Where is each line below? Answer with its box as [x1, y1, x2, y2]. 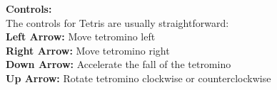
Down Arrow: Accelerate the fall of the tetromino [6, 57, 231, 72]
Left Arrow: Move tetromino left [6, 29, 156, 44]
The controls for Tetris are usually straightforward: [6, 15, 229, 30]
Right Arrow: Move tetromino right [6, 43, 170, 57]
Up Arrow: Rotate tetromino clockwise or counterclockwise [6, 70, 271, 85]
